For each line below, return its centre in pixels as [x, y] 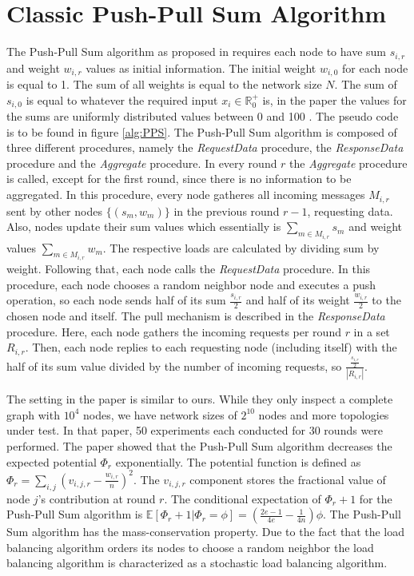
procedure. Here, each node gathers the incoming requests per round [174, 331]
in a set [372, 331]
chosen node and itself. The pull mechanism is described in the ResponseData [196, 315]
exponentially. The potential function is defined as [238, 461]
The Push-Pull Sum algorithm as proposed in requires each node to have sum [197, 52]
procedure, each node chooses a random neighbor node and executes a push [191, 284]
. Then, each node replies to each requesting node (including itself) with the [211, 347]
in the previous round [227, 211]
